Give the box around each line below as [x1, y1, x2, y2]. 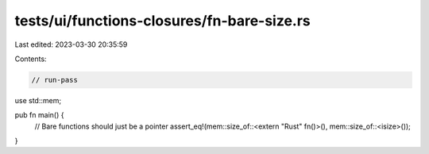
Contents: [14, 54, 47, 64]
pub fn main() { [14, 110, 64, 120]
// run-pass [31, 75, 79, 84]
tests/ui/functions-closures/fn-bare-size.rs [14, 12, 311, 29]
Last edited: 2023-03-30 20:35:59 [14, 40, 128, 49]
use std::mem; [14, 95, 62, 105]
